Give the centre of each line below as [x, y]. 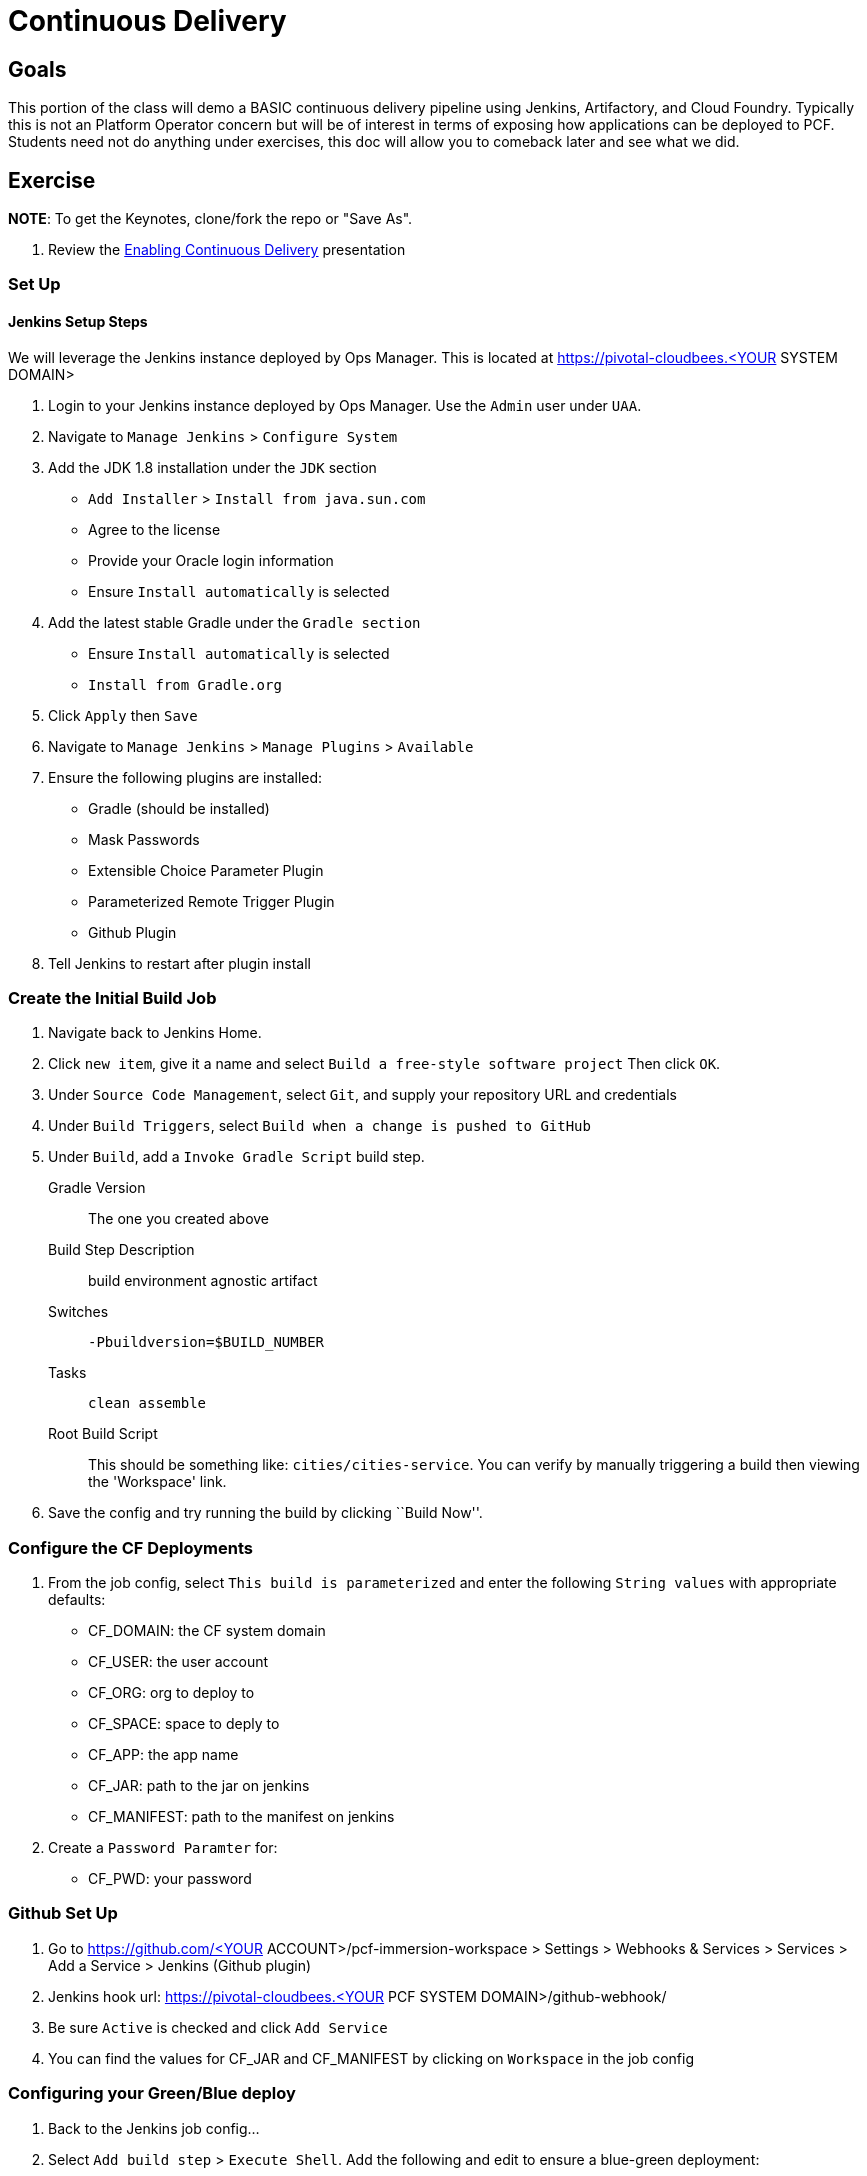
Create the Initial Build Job [112, 997]
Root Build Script [103, 1434]
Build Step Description [121, 1250]
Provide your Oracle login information [211, 560]
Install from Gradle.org [185, 684]
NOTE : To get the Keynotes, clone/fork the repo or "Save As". [210, 219]
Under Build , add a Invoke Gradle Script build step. [236, 1157]
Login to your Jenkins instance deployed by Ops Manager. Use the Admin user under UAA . [345, 405]
